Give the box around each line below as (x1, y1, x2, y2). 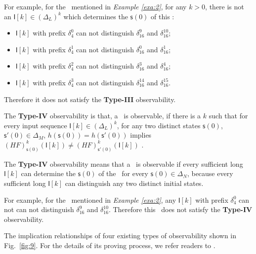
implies (130, 130, 152, 140)
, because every (187, 168, 233, 179)
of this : (151, 11, 174, 21)
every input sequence (4, 120, 67, 130)
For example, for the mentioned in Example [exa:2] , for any (4, 1, 187, 11)
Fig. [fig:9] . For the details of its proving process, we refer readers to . (4, 240, 215, 250)
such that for (209, 110, 248, 121)
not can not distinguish (4, 204, 74, 215)
